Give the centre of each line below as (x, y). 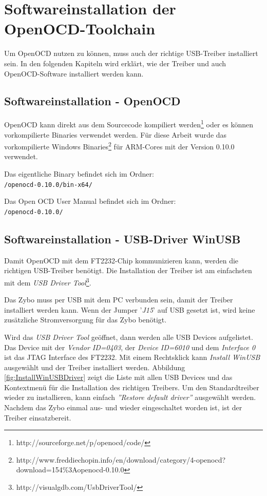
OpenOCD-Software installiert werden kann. (74, 73)
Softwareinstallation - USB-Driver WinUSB (122, 239)
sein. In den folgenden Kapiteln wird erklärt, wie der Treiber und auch (115, 63)
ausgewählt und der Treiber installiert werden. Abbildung (95, 367)
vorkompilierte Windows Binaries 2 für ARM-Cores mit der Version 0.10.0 (119, 146)
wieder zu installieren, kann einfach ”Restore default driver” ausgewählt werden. (130, 397)
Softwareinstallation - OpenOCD (92, 101)
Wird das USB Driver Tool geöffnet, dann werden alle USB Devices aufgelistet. (129, 337)
